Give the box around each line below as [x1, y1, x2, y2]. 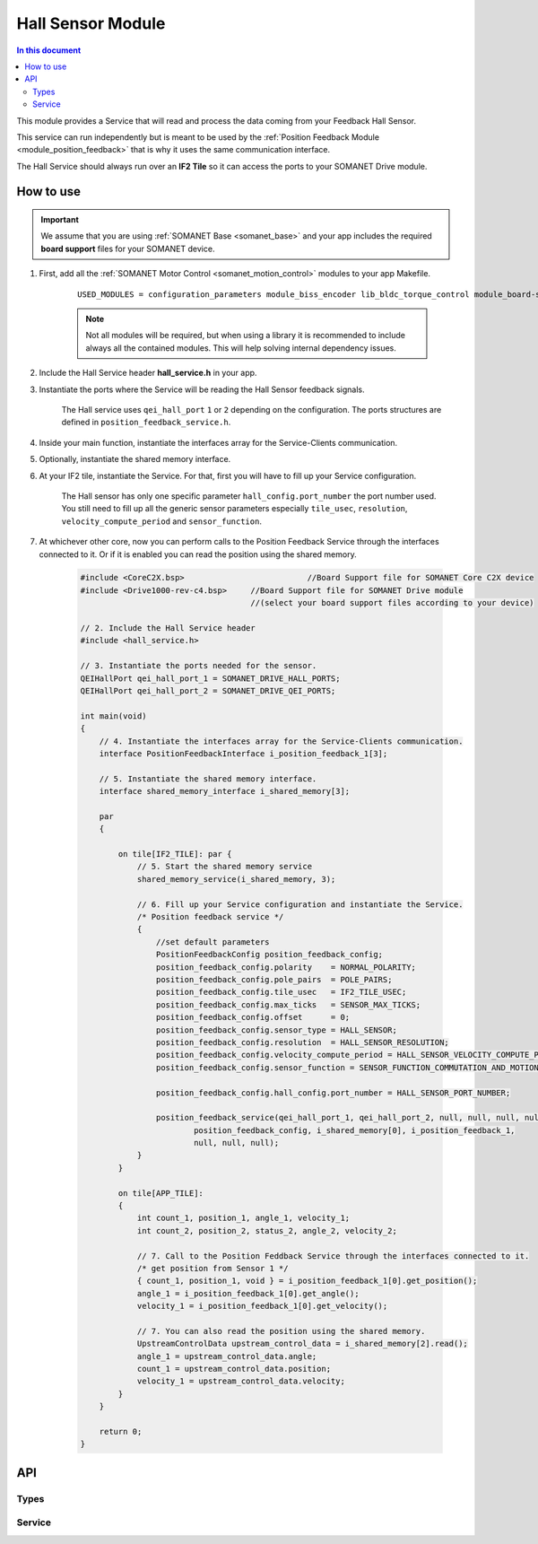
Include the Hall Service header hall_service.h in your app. [39, 368, 257, 379]
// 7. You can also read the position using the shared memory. [136, 1326, 426, 1336]
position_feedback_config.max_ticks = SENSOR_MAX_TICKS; [155, 999, 421, 1009]
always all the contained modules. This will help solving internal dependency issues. [85, 342, 396, 353]
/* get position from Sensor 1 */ [136, 1263, 289, 1273]
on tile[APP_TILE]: [117, 1188, 204, 1198]
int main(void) [80, 711, 147, 721]
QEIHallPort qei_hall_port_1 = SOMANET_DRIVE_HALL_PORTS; [80, 673, 341, 684]
